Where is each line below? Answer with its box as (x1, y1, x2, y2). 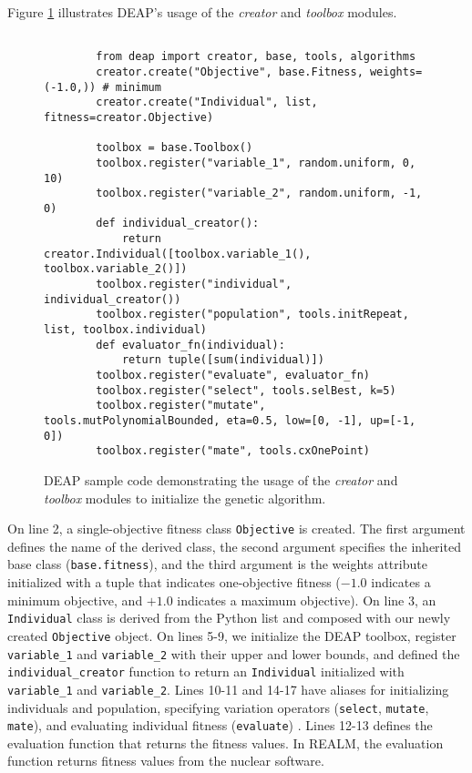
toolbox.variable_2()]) (44, 262, 188, 276)
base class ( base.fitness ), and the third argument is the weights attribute (7, 554, 427, 574)
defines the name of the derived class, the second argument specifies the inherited (7, 536, 461, 555)
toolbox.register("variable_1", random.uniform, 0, (96, 156, 416, 169)
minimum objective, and (7, 590, 143, 609)
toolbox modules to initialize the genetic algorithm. (44, 488, 326, 507)
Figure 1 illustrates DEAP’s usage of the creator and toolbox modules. (7, 3, 397, 21)
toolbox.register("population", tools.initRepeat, (96, 308, 409, 321)
